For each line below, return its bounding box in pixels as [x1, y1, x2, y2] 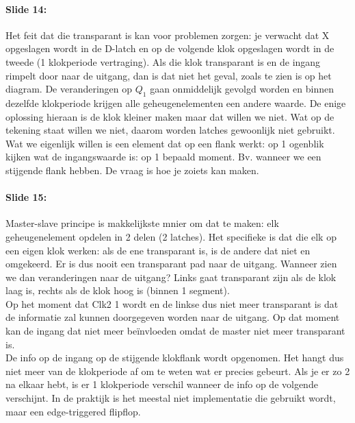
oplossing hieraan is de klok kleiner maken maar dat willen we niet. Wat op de [5, 109, 334, 123]
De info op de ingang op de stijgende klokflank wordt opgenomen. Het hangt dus [5, 350, 344, 365]
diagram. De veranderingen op [5, 82, 133, 96]
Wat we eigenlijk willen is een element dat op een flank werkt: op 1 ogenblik [5, 136, 324, 150]
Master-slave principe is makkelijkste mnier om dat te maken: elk [5, 216, 279, 230]
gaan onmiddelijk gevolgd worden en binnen [150, 82, 334, 96]
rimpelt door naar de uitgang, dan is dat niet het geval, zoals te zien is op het [5, 68, 332, 82]
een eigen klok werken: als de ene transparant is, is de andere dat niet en [5, 243, 311, 257]
